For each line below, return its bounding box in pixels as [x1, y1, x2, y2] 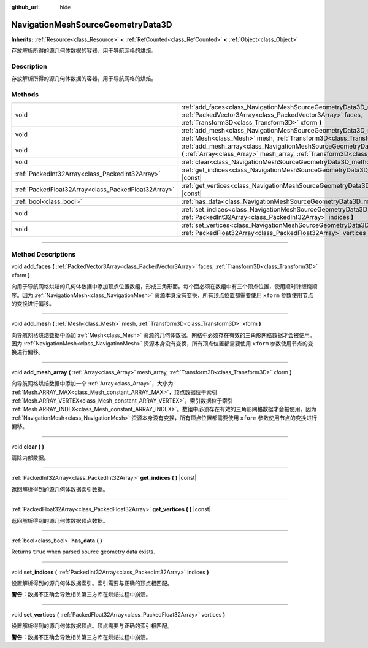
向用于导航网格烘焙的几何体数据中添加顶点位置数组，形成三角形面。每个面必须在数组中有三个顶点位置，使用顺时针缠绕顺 [11, 283, 318, 290]
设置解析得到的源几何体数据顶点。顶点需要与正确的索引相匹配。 [11, 622, 173, 630]
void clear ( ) [11, 442, 44, 450]
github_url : [11, 4, 40, 10]
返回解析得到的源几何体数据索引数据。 [11, 485, 109, 493]
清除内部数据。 [11, 454, 49, 461]
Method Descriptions [11, 250, 76, 258]
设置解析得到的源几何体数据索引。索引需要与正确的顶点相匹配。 [11, 580, 173, 587]
